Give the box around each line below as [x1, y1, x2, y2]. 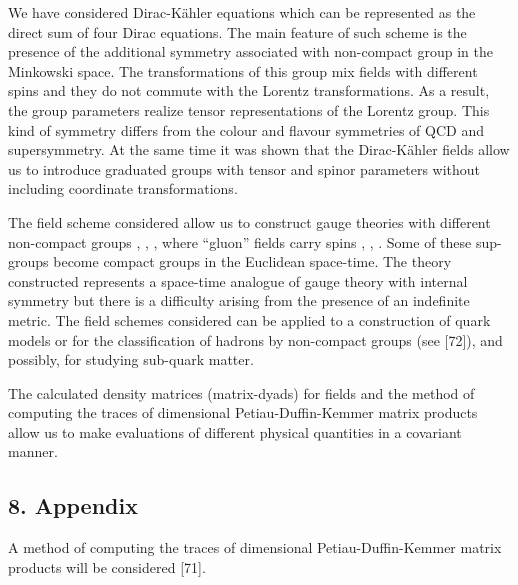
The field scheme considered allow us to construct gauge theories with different [8, 211, 491, 232]
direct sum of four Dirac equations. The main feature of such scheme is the [8, 21, 467, 42]
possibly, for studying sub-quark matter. [8, 349, 254, 370]
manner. [8, 441, 58, 462]
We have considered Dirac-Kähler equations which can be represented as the [8, 2, 476, 22]
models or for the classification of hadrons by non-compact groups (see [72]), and [8, 329, 503, 350]
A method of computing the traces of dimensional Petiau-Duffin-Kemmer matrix [8, 537, 502, 558]
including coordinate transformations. [8, 178, 238, 199]
